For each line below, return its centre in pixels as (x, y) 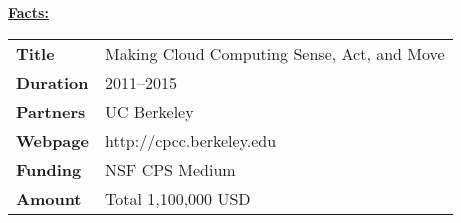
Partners (51, 111)
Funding (49, 169)
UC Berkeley (149, 111)
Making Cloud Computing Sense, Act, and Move (274, 53)
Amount (49, 198)
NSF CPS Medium (170, 169)
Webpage (52, 140)
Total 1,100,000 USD (177, 198)
